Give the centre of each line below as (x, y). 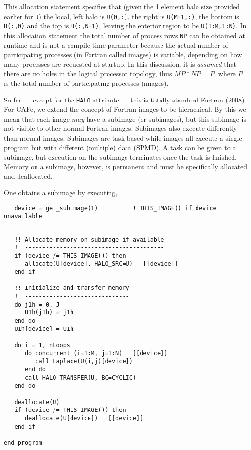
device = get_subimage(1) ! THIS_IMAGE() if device (115, 208)
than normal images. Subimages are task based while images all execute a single (123, 137)
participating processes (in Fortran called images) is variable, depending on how (123, 54)
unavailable (23, 216)
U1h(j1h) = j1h (49, 313)
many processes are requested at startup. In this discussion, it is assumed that (120, 64)
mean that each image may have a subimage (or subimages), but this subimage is (125, 118)
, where (225, 73)
